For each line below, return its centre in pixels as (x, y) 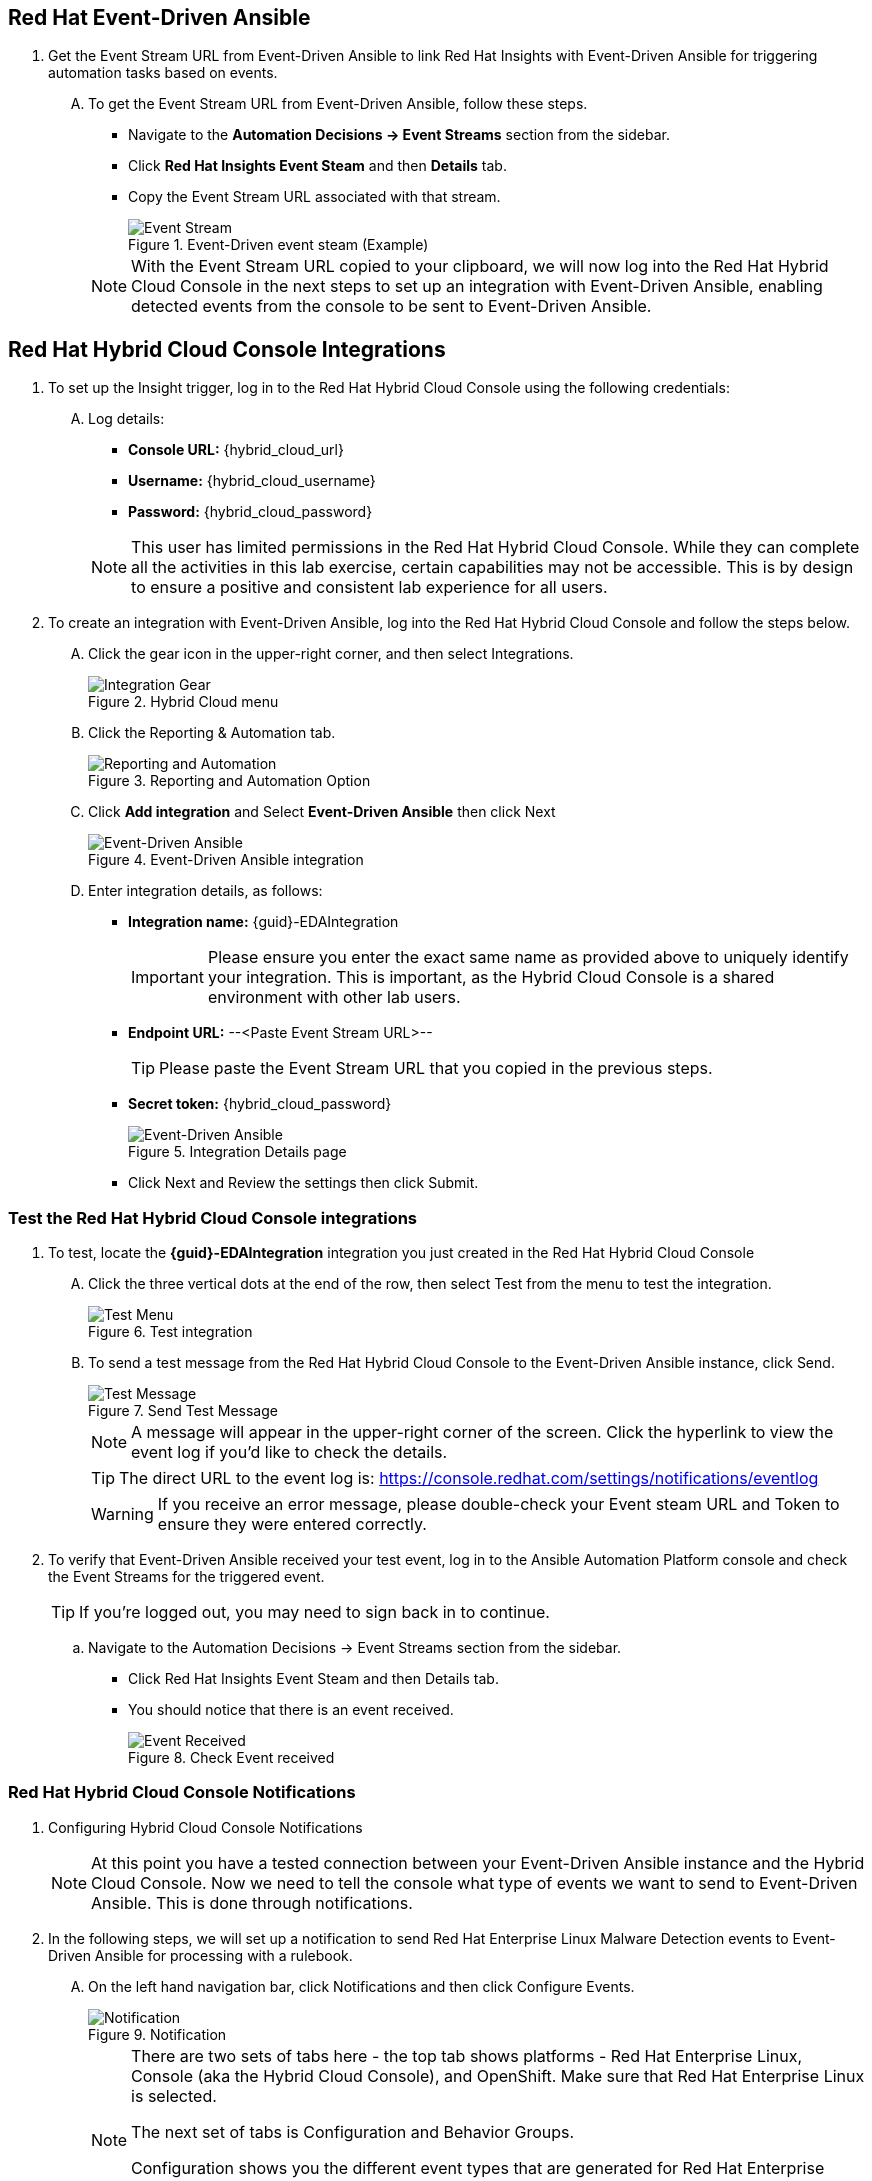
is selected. (174, 2095)
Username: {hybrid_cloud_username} (252, 481)
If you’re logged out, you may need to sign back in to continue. (314, 1612)
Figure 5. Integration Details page (237, 1152)
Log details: (126, 419)
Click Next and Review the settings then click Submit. (303, 1183)
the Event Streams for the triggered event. (186, 1577)
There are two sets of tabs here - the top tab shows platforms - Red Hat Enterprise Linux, (467, 2055)
